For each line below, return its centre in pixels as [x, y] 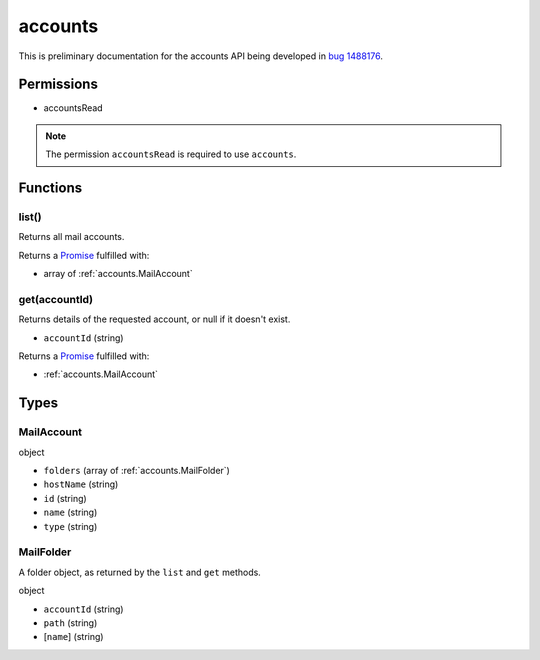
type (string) [70, 526]
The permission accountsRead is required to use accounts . [171, 154]
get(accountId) [56, 299]
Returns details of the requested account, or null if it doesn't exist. [154, 319]
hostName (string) [81, 484]
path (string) [70, 622]
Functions [50, 188]
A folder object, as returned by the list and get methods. [140, 572]
